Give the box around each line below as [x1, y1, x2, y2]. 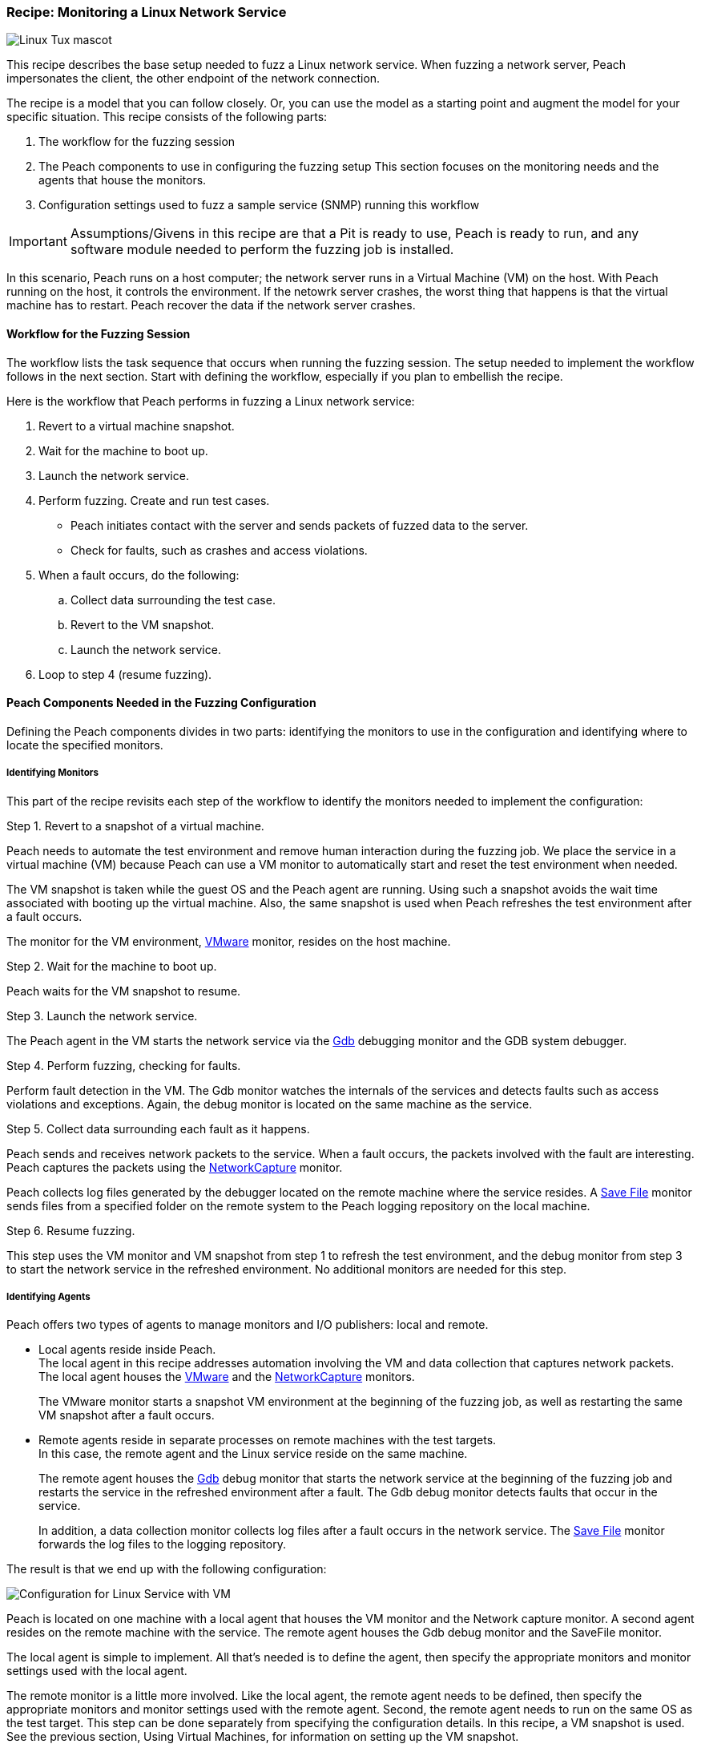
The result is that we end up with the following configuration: [6, 1562, 327, 1576]
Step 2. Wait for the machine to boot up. [6, 959, 217, 973]
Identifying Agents [6, 1290, 91, 1302]
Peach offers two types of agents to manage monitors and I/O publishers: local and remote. [6, 1318, 489, 1332]
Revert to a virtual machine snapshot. [38, 418, 235, 433]
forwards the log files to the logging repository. [38, 1537, 286, 1552]
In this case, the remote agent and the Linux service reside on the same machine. [38, 1447, 468, 1461]
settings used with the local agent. [6, 1664, 187, 1678]
